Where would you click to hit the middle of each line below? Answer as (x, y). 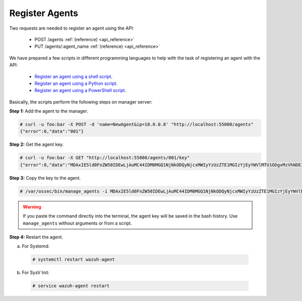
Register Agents (44, 13)
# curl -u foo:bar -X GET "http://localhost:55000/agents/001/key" (105, 158)
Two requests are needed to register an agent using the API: (72, 28)
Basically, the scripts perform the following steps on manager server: (81, 102)
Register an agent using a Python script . (76, 83)
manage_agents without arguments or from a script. (78, 223)
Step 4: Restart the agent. (36, 237)
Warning (32, 207)
